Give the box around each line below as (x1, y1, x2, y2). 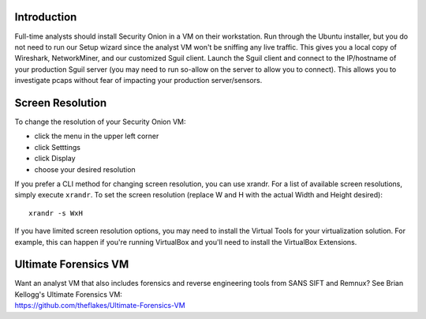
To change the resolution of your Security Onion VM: (14, 117, 186, 126)
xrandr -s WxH (28, 208, 83, 217)
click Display (34, 154, 76, 163)
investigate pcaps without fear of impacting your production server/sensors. (14, 76, 263, 85)
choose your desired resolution (34, 164, 136, 174)
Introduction (14, 10, 77, 24)
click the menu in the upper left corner (34, 131, 159, 141)
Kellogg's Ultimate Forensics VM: (14, 289, 122, 299)
